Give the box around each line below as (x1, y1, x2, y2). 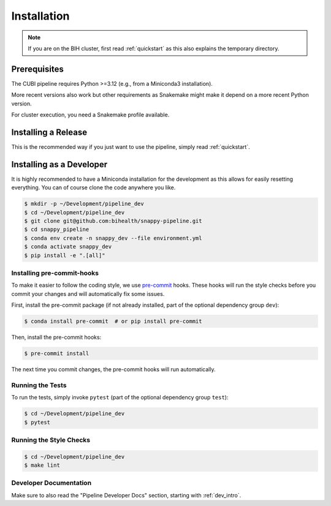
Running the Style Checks (11, 436, 91, 444)
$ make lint (24, 462, 61, 469)
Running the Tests (11, 380, 67, 389)
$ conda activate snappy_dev (24, 243, 112, 251)
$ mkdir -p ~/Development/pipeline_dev (24, 200, 144, 208)
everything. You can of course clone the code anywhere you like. (11, 184, 176, 191)
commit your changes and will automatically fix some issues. (11, 290, 165, 297)
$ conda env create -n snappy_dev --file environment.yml (24, 235, 202, 241)
